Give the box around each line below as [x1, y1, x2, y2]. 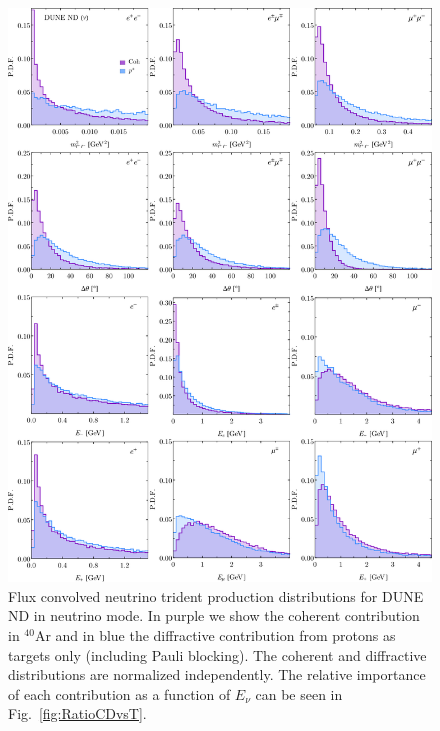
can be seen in [255, 683, 343, 704]
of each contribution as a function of [8, 683, 231, 704]
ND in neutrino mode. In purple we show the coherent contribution [8, 605, 420, 626]
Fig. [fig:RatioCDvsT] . [8, 703, 147, 724]
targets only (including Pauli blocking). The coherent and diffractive [8, 644, 427, 665]
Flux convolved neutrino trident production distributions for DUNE [8, 585, 424, 606]
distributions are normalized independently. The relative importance [8, 664, 426, 685]
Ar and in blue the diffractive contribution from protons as [34, 625, 396, 646]
